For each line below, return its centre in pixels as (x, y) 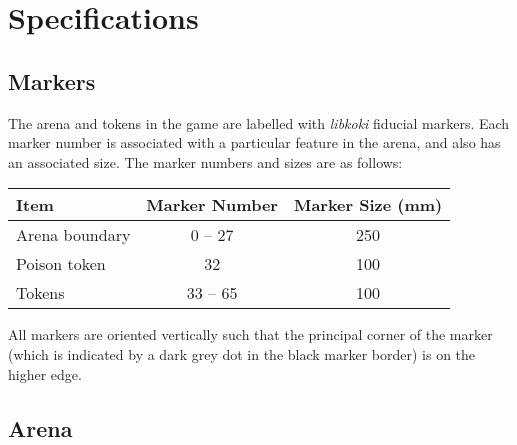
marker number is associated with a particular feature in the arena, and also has (254, 142)
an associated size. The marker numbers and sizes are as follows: (205, 161)
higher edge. (45, 373)
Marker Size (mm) (368, 205)
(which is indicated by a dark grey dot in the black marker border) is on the (242, 353)
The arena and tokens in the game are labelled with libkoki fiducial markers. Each (259, 122)
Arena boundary (73, 235)
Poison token (61, 264)
